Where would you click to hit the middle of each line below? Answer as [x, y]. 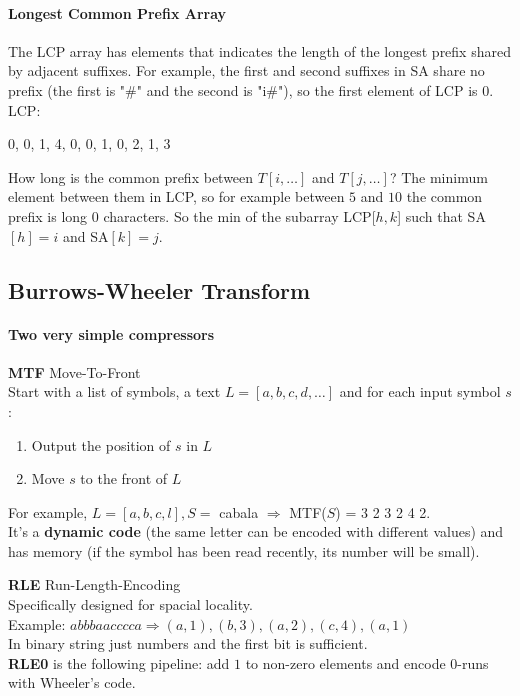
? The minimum [438, 176]
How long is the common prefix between [131, 176]
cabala [239, 511]
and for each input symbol [420, 391]
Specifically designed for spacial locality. [130, 604]
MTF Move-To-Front [74, 371]
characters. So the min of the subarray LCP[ [239, 215]
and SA [85, 235]
